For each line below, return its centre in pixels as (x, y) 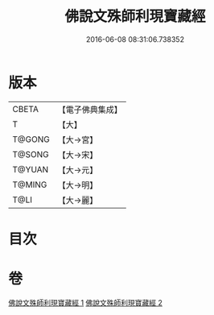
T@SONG (31, 154)
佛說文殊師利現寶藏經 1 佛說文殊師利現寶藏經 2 (86, 302)
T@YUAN (31, 169)
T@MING (30, 184)
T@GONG (31, 139)
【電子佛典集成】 (90, 110)
